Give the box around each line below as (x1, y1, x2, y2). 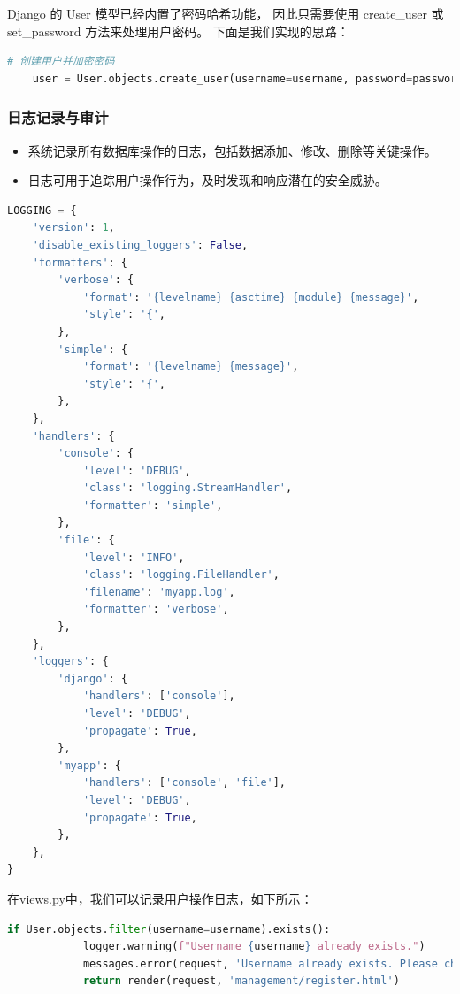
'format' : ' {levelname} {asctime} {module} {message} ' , (82, 290, 419, 304)
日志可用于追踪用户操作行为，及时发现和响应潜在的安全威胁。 (27, 171, 387, 189)
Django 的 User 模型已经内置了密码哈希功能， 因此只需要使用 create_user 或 (7, 4, 444, 22)
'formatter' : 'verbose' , (82, 603, 229, 616)
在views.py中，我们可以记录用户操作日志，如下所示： (7, 889, 313, 907)
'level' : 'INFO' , (82, 551, 185, 564)
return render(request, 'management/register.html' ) (82, 975, 400, 988)
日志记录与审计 (7, 106, 109, 128)
